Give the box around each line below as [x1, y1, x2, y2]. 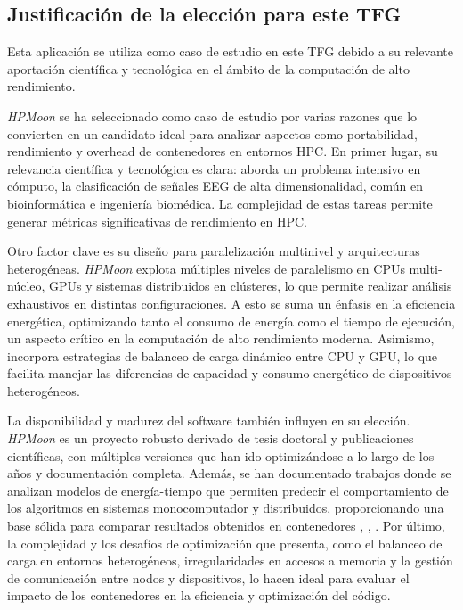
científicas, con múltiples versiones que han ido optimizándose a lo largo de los [7, 446, 435, 465]
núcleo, [7, 276, 45, 295]
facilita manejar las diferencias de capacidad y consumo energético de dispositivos [7, 364, 452, 383]
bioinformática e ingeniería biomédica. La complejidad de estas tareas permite [7, 194, 433, 212]
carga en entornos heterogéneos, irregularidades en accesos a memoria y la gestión [7, 551, 453, 570]
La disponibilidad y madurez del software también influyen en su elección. [7, 411, 410, 430]
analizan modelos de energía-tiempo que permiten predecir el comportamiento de [7, 481, 449, 499]
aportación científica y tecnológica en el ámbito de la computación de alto [7, 59, 410, 78]
